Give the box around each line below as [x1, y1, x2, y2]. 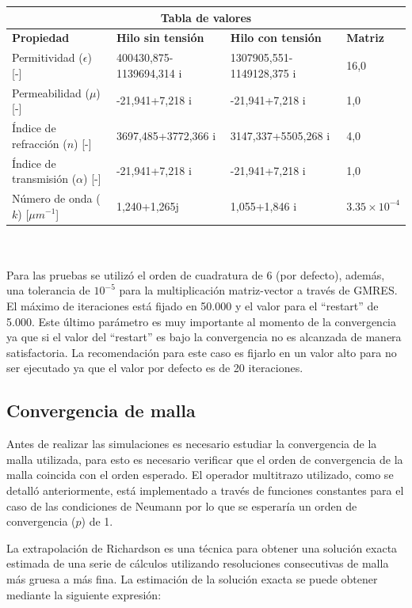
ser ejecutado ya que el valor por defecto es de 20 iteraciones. [6, 359, 303, 376]
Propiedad [12, 29, 70, 46]
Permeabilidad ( [12, 84, 90, 101]
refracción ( [12, 135, 67, 151]
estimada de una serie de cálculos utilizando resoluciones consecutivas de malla [6, 555, 389, 572]
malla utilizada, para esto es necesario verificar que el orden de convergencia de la [6, 450, 403, 467]
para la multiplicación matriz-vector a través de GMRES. [119, 282, 398, 298]
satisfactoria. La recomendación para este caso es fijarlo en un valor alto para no [6, 344, 397, 360]
